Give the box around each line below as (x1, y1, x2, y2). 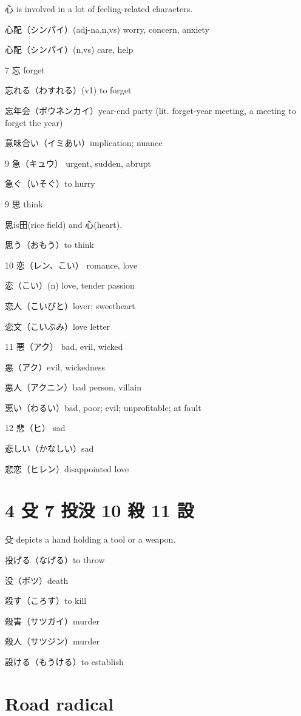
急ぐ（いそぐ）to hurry (5, 177, 95, 190)
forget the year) (5, 116, 63, 129)
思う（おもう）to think (5, 238, 94, 251)
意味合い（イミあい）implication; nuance (5, 136, 163, 149)
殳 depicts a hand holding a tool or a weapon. (5, 533, 176, 546)
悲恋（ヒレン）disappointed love (5, 462, 129, 475)
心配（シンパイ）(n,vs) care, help (5, 43, 134, 56)
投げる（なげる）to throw (5, 553, 105, 566)
